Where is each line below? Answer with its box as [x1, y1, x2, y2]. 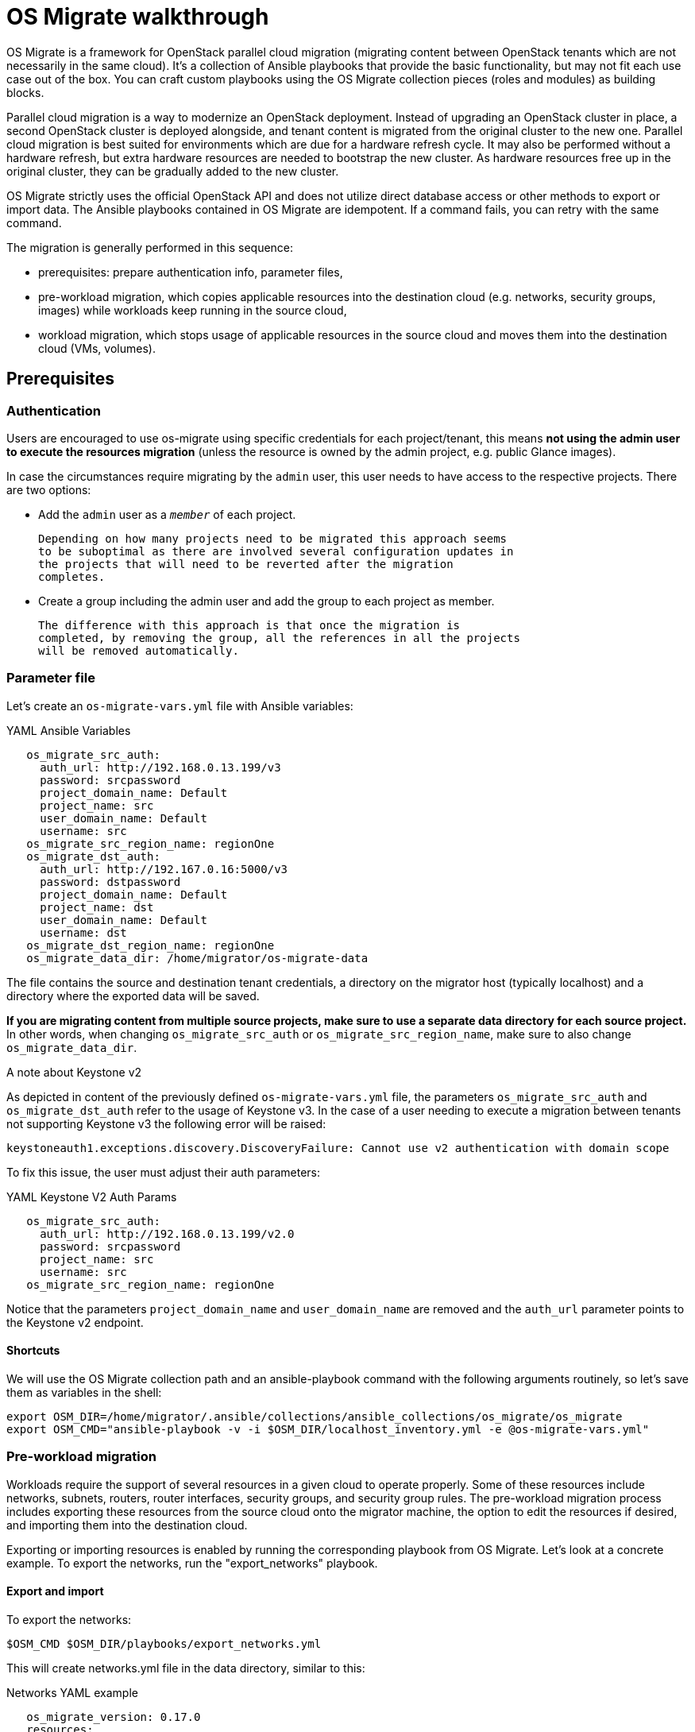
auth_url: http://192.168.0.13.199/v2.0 [40, 1227, 295, 1240]
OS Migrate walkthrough [6, 3, 269, 30]
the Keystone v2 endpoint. [6, 1315, 144, 1329]
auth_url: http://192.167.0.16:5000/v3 [40, 862, 288, 876]
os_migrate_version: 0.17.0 [26, 1710, 201, 1723]
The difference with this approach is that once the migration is [38, 618, 461, 632]
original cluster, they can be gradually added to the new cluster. [6, 164, 339, 178]
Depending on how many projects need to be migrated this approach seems [38, 532, 508, 545]
